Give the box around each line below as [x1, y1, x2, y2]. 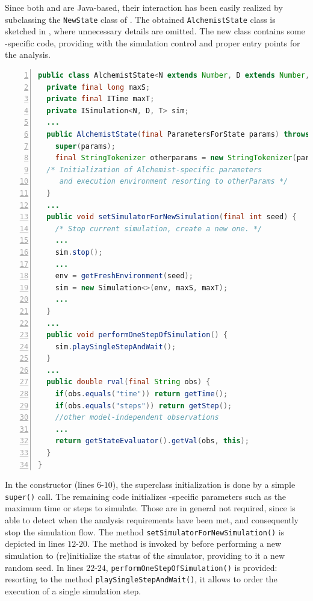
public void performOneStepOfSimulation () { [46, 331, 228, 340]
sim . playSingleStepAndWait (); [55, 342, 176, 351]
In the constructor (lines [5, 478, 95, 491]
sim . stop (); [55, 248, 103, 257]
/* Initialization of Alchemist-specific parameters [46, 165, 262, 174]
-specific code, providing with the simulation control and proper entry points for [5, 36, 300, 49]
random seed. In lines [5, 561, 84, 573]
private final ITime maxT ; [46, 95, 155, 104]
